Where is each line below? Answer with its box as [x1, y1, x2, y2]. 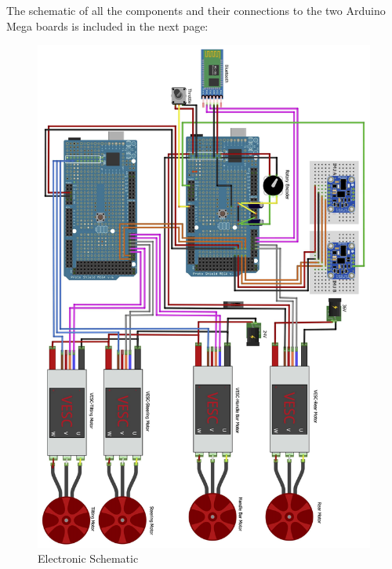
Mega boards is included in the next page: [6, 17, 209, 34]
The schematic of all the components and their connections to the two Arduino [6, 2, 386, 18]
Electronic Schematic [38, 550, 139, 567]
